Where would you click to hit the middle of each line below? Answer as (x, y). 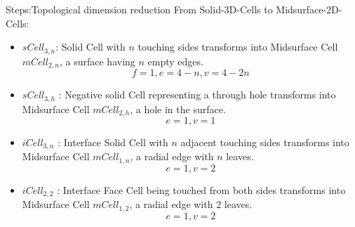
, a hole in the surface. (178, 109)
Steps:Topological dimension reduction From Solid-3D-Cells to (139, 9)
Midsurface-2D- (309, 9)
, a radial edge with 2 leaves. (191, 204)
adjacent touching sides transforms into (265, 142)
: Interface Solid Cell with (113, 142)
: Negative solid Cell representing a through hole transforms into (197, 95)
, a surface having (97, 61)
